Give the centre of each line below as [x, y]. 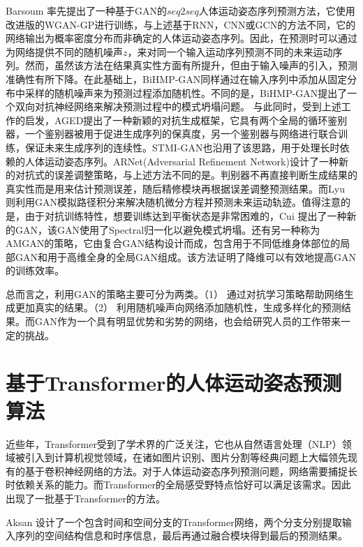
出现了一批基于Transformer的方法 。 [86, 498]
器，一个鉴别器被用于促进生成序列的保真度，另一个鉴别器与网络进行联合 [172, 134]
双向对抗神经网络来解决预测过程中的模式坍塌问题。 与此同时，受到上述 [178, 106]
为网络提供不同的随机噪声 [64, 51]
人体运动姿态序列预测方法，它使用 [277, 10]
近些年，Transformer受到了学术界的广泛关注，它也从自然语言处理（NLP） [174, 443]
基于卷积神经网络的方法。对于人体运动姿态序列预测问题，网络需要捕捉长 [191, 471]
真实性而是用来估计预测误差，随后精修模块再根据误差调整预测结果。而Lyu [175, 188]
